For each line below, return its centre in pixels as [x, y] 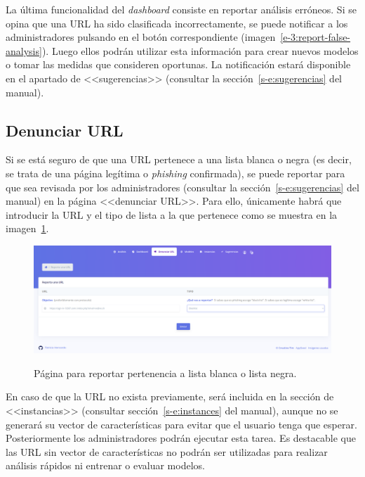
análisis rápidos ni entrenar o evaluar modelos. [105, 465]
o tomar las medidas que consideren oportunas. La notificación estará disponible [178, 64]
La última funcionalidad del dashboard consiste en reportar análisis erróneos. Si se [181, 9]
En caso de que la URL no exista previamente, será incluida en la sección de [170, 396]
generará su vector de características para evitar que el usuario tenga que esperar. [181, 424]
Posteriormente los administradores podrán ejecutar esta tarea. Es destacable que [181, 438]
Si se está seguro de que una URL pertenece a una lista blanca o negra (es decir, [179, 159]
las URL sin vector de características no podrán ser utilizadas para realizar [167, 451]
